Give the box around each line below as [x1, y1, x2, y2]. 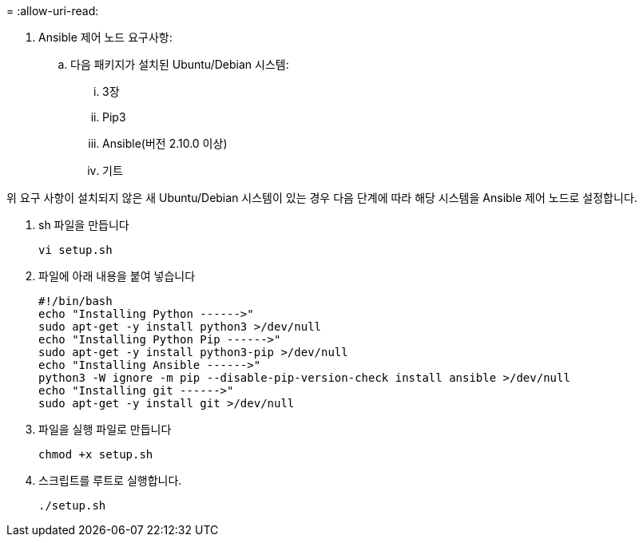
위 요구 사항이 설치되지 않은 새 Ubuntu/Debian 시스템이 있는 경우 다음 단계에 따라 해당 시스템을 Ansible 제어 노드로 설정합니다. [6, 191, 637, 204]
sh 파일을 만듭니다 [38, 218, 129, 232]
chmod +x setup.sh [38, 448, 153, 461]
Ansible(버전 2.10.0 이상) [102, 137, 228, 150]
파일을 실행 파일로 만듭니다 [38, 422, 172, 436]
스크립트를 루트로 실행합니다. [38, 474, 182, 487]
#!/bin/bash [38, 295, 113, 307]
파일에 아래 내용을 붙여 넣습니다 [38, 269, 196, 283]
